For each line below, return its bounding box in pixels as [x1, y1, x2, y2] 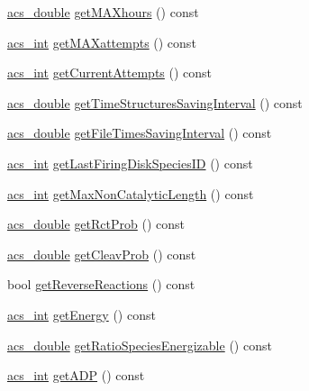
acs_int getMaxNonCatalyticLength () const [7, 184, 254, 203]
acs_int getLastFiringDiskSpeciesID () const [7, 153, 253, 172]
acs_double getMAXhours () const [7, 3, 199, 21]
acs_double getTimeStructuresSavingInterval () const [7, 93, 303, 112]
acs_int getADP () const [7, 366, 145, 385]
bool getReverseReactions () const [7, 275, 195, 294]
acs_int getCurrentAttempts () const [7, 63, 213, 82]
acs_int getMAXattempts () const [7, 32, 196, 51]
